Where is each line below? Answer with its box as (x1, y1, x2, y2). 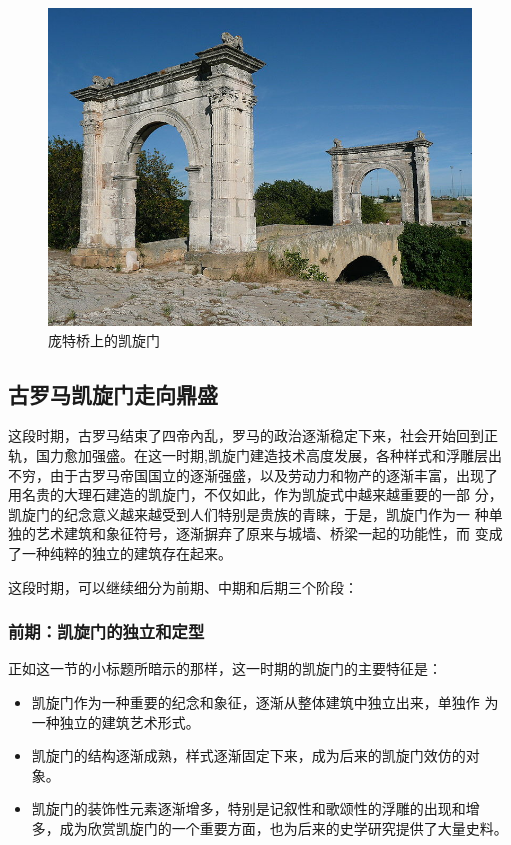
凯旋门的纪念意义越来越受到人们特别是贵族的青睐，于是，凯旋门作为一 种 (8, 503, 489, 524)
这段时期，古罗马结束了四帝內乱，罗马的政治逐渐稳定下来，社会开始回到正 (8, 425, 498, 446)
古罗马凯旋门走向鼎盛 (8, 378, 218, 409)
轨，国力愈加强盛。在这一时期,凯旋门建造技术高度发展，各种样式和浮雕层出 (8, 444, 502, 465)
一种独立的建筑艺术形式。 (31, 711, 200, 732)
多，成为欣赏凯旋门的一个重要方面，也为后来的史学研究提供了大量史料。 (31, 817, 508, 838)
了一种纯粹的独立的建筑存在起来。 (8, 542, 232, 563)
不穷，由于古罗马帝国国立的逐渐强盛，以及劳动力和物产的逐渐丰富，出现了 (8, 464, 498, 485)
